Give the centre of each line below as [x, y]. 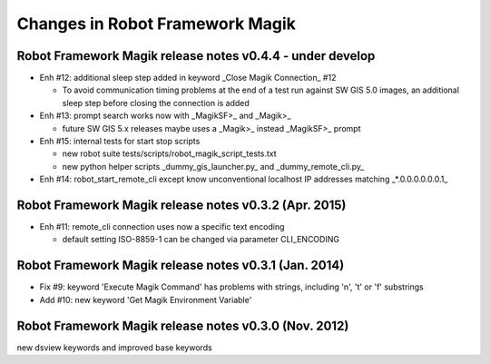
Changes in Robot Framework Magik [157, 24]
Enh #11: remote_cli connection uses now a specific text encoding [162, 227]
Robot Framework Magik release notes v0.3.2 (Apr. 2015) [181, 205]
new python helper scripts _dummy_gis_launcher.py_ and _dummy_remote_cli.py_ [213, 166]
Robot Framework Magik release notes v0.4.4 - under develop [196, 56]
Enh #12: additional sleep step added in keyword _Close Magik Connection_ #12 [188, 78]
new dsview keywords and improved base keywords [114, 347]
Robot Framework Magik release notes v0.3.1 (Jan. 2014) [181, 266]
